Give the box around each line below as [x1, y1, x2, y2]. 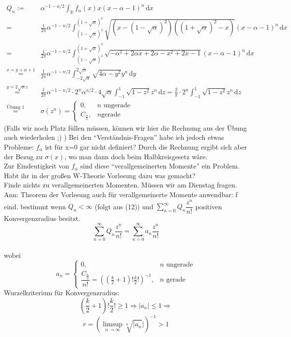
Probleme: [4, 142, 34, 152]
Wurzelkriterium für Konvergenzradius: [4, 287, 120, 298]
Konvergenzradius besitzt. [4, 213, 80, 223]
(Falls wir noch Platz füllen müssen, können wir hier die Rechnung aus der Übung [4, 122, 247, 133]
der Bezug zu [4, 151, 43, 161]
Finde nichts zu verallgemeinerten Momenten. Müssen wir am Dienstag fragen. [4, 180, 237, 190]
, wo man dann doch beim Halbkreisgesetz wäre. [64, 151, 208, 161]
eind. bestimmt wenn [4, 201, 66, 211]
